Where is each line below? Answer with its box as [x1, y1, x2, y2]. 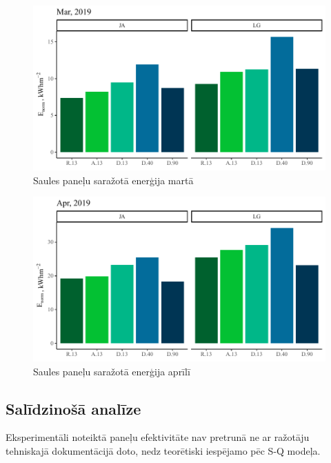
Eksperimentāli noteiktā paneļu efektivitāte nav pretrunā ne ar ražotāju [6, 430, 310, 444]
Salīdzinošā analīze [6, 397, 141, 419]
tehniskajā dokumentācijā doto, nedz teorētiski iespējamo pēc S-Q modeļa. [6, 444, 321, 458]
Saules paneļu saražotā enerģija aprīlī [33, 364, 190, 378]
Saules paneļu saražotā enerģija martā [33, 173, 194, 187]
